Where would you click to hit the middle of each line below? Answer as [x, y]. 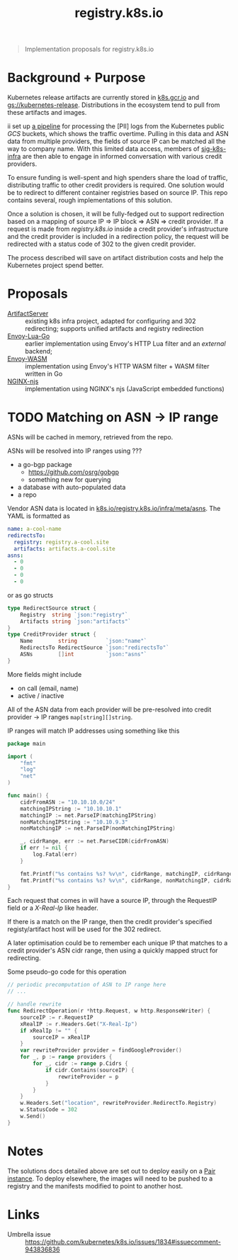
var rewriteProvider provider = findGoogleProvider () [101, 1050]
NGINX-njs [23, 381]
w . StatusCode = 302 [49, 1110]
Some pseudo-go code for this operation [67, 972]
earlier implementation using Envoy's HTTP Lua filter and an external [125, 344]
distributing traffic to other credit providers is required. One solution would [116, 185]
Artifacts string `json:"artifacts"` [76, 621]
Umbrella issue [29, 1234]
